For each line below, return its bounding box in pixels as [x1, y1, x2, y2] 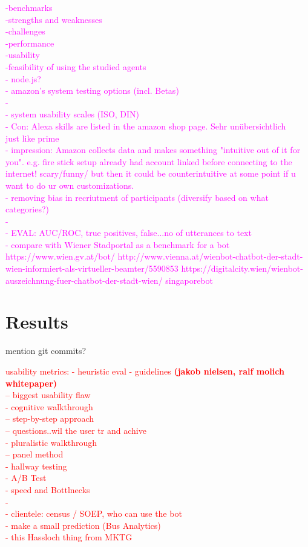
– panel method [5, 448, 64, 460]
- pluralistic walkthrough [5, 436, 97, 448]
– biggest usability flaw [5, 388, 91, 401]
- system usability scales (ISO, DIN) [5, 108, 140, 120]
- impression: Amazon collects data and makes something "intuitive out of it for [5, 143, 301, 156]
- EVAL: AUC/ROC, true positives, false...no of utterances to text [5, 226, 252, 239]
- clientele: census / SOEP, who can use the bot [5, 507, 182, 520]
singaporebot [165, 273, 213, 286]
